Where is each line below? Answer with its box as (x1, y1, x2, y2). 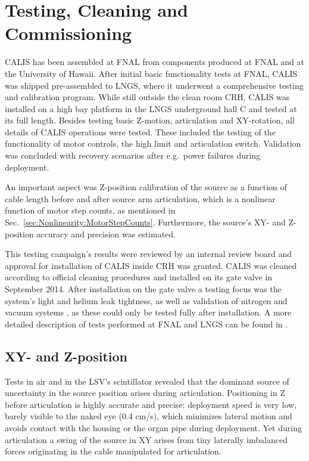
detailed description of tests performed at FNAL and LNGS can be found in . (5, 317, 288, 330)
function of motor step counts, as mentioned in (5, 204, 176, 216)
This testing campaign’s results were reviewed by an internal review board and (5, 247, 292, 260)
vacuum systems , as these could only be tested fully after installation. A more (5, 306, 292, 318)
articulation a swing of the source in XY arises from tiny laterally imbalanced (5, 433, 288, 445)
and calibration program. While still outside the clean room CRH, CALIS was (5, 91, 290, 103)
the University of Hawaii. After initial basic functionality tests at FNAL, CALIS (5, 67, 298, 79)
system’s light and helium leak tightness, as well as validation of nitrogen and (5, 294, 288, 307)
